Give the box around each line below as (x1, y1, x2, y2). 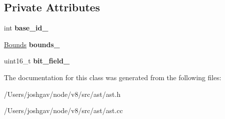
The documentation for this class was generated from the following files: (4, 72, 222, 82)
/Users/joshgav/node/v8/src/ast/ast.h (4, 89, 121, 99)
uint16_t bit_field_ (4, 56, 70, 66)
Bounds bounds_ (4, 39, 60, 49)
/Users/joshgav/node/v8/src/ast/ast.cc (4, 105, 123, 116)
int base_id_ (4, 23, 48, 33)
